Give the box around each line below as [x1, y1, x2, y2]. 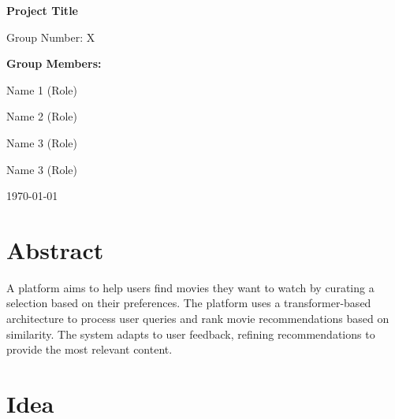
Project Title [6, 2, 78, 18]
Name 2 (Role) [6, 108, 78, 124]
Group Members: [6, 55, 102, 72]
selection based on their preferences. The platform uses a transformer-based [6, 295, 371, 311]
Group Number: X [6, 28, 95, 45]
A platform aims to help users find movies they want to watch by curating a [6, 279, 375, 295]
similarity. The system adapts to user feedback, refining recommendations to [6, 325, 375, 342]
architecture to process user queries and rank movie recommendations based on [6, 310, 389, 327]
